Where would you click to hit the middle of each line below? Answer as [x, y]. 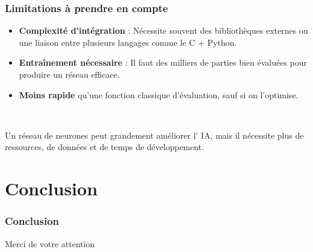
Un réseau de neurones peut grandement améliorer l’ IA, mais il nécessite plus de [154, 135]
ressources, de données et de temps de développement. [104, 147]
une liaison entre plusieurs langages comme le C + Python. [128, 42]
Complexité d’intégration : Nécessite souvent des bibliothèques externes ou [163, 30]
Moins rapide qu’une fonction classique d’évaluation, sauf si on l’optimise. [159, 94]
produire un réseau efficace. [69, 74]
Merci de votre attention [50, 243]
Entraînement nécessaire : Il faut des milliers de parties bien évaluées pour [163, 62]
